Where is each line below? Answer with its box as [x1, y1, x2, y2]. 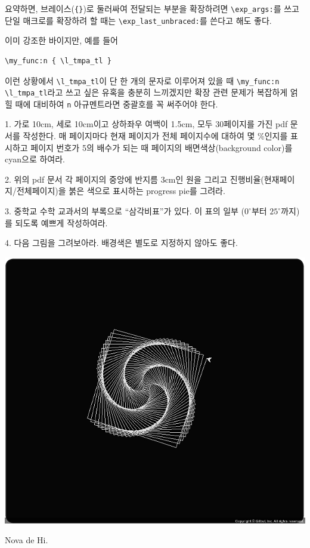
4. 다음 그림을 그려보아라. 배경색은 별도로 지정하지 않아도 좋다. [5, 236, 238, 249]
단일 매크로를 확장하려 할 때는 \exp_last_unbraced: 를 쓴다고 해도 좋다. [5, 14, 272, 26]
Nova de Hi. [5, 534, 48, 546]
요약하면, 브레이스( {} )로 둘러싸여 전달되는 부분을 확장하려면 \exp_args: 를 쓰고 [5, 2, 299, 14]
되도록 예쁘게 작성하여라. [15, 216, 108, 229]
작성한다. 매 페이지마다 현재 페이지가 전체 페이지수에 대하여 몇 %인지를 [23, 130, 288, 142]
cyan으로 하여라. [5, 153, 65, 165]
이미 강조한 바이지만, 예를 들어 [5, 34, 118, 47]
